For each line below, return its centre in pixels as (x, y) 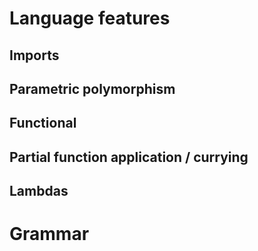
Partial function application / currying (129, 157)
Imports (34, 55)
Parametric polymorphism (92, 88)
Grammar (49, 234)
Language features (90, 18)
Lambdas (39, 191)
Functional (43, 123)
